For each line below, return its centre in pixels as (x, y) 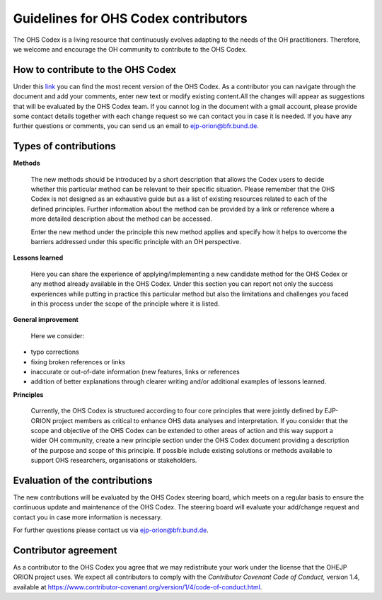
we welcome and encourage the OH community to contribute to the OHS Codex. (130, 49)
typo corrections (55, 352)
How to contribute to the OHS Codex (95, 70)
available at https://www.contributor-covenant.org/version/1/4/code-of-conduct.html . (138, 587)
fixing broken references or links (78, 362)
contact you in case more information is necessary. (88, 517)
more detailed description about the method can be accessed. (121, 219)
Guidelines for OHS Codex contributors (130, 18)
